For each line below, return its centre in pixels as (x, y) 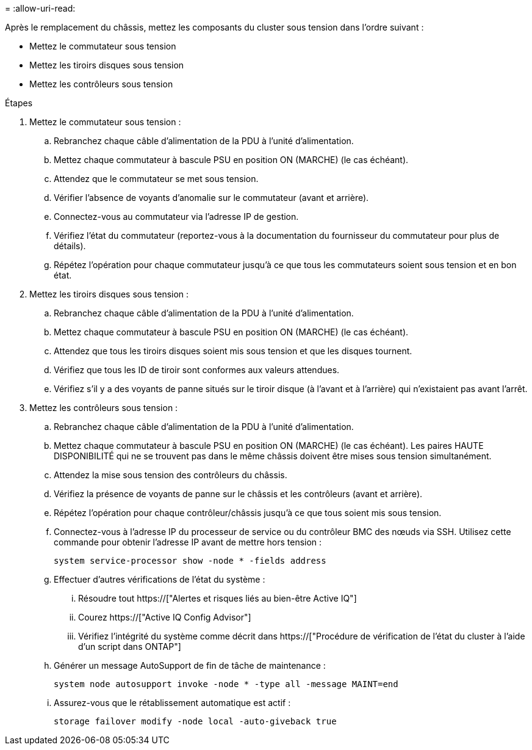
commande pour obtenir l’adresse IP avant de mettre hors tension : (188, 542)
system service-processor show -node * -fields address (190, 561)
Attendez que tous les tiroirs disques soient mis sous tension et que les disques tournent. (233, 351)
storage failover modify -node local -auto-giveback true (195, 721)
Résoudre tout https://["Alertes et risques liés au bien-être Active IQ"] (217, 598)
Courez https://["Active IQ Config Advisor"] (165, 617)
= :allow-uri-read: (40, 8)
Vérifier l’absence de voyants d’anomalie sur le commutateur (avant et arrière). (211, 198)
